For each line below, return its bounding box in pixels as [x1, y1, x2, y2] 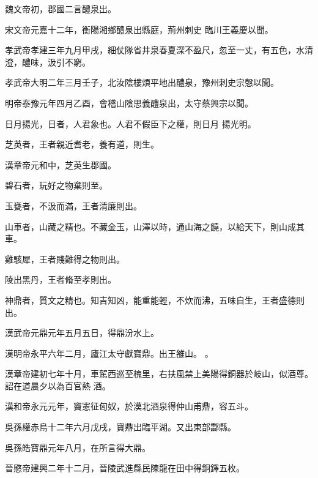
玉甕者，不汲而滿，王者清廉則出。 [5, 199, 142, 212]
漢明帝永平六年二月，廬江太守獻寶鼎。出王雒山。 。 [5, 346, 213, 359]
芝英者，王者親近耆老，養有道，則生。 [5, 138, 159, 151]
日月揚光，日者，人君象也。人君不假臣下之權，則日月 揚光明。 [5, 117, 256, 130]
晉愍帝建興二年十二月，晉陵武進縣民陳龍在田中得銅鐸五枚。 [5, 461, 245, 474]
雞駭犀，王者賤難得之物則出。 [5, 252, 125, 265]
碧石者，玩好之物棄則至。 [5, 179, 108, 192]
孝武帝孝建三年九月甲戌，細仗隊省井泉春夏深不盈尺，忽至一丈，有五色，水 [5, 43, 305, 56]
